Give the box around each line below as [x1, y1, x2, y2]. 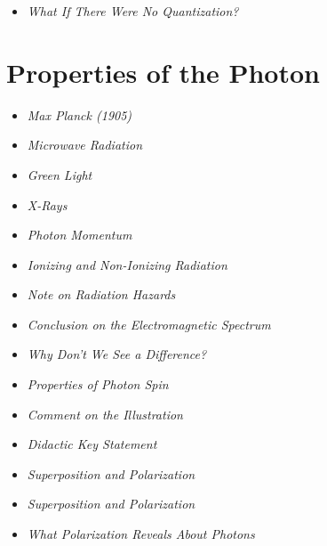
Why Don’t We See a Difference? [27, 345, 207, 363]
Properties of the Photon [6, 53, 320, 90]
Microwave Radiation [27, 135, 143, 154]
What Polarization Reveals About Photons [27, 525, 255, 543]
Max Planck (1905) [27, 105, 132, 124]
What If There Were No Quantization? [27, 2, 239, 20]
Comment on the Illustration [27, 404, 183, 423]
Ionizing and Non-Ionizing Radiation [27, 255, 227, 273]
